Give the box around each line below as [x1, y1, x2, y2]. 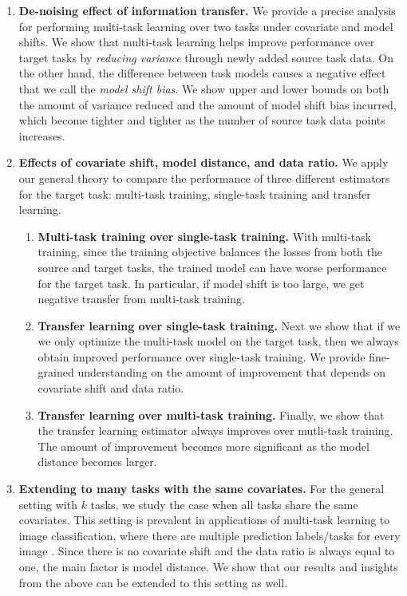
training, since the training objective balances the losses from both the [38, 243, 382, 260]
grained [38, 364, 74, 381]
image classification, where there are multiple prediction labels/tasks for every [18, 527, 401, 543]
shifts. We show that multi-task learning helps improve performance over [18, 34, 375, 50]
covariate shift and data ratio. [38, 380, 184, 397]
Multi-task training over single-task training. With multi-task [38, 227, 372, 244]
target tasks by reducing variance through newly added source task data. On [18, 49, 393, 65]
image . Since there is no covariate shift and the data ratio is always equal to [18, 543, 395, 559]
